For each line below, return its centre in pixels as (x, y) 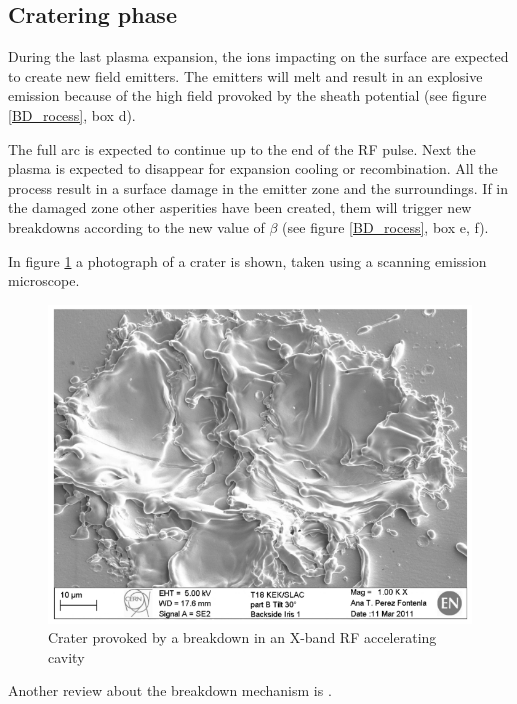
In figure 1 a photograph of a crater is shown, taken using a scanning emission (247, 260)
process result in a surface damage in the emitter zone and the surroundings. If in (258, 187)
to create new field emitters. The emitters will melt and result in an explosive (245, 75)
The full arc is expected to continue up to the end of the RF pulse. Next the (242, 148)
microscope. (44, 280)
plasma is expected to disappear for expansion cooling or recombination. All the (253, 168)
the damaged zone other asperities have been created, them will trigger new (240, 207)
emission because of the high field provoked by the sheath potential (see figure (247, 95)
